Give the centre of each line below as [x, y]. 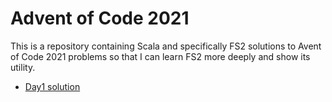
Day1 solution [52, 86]
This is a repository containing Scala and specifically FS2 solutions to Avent [166, 46]
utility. [23, 67]
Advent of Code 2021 [100, 18]
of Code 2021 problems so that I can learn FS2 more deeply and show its [160, 56]
